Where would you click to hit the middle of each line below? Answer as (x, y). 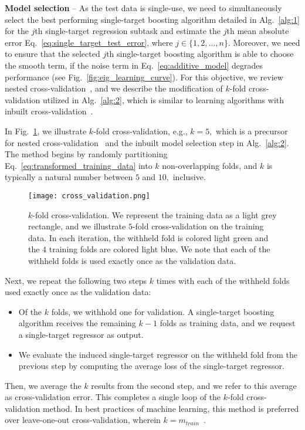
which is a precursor (252, 131)
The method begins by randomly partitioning (86, 154)
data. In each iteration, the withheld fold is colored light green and (148, 237)
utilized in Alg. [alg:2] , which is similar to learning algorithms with (163, 99)
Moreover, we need (267, 42)
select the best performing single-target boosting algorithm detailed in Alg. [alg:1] (152, 19)
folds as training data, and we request (228, 323)
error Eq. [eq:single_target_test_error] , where (89, 42)
